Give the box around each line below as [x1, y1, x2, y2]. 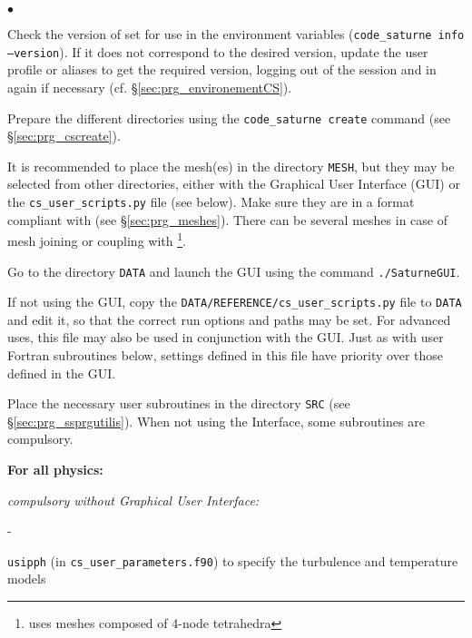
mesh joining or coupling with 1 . [7, 229, 186, 250]
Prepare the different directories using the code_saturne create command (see [7, 108, 451, 127]
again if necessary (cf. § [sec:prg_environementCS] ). [7, 77, 292, 96]
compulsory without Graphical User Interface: [7, 490, 260, 509]
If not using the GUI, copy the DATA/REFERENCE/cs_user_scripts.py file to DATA [7, 292, 462, 311]
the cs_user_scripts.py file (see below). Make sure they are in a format [7, 192, 415, 211]
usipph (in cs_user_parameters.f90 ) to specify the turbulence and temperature [7, 551, 458, 570]
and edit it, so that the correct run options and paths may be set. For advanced [7, 309, 451, 329]
